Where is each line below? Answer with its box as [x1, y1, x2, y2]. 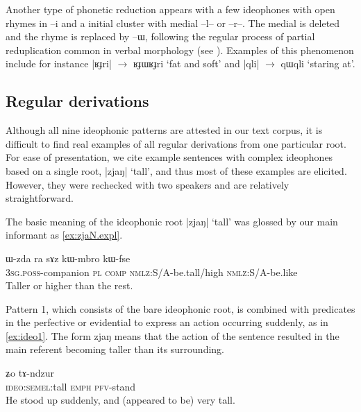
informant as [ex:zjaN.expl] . [6, 228, 123, 242]
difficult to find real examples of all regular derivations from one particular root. [6, 136, 346, 151]
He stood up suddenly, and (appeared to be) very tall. [6, 393, 235, 407]
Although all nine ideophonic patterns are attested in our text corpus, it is [6, 123, 323, 137]
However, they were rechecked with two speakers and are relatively [6, 177, 289, 191]
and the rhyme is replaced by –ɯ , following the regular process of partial [6, 29, 315, 44]
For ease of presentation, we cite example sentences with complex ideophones [6, 150, 333, 164]
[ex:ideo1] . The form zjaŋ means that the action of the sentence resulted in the [6, 328, 339, 343]
